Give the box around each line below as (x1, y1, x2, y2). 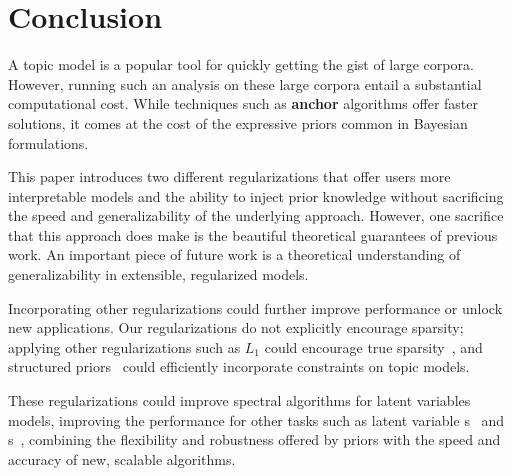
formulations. (8, 132, 89, 153)
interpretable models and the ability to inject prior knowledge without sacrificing (8, 185, 504, 206)
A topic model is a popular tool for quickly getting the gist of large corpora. (8, 54, 474, 75)
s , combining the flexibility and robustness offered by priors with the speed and (8, 429, 501, 450)
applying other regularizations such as (8, 336, 241, 357)
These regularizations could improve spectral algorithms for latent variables (8, 390, 471, 411)
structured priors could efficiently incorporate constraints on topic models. (8, 356, 470, 377)
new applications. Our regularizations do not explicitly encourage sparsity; (8, 317, 464, 338)
